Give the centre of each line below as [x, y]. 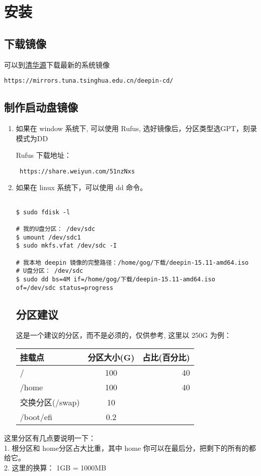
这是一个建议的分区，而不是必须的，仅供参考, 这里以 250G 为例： [123, 335]
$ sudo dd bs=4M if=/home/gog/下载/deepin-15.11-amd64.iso [115, 279]
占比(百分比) [166, 358]
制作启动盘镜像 [41, 107]
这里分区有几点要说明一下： [50, 438]
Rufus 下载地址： [43, 155]
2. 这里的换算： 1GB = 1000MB [55, 467]
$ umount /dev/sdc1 [48, 237]
